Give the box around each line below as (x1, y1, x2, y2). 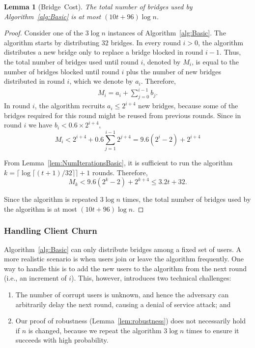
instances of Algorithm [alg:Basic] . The (108, 28, 226, 38)
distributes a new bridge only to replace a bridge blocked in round (4, 47, 203, 57)
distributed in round (4, 76, 65, 86)
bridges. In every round (111, 37, 181, 47)
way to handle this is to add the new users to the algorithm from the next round (4, 263, 247, 273)
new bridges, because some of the (138, 100, 238, 111)
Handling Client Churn (4, 224, 97, 237)
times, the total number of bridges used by (122, 194, 251, 204)
